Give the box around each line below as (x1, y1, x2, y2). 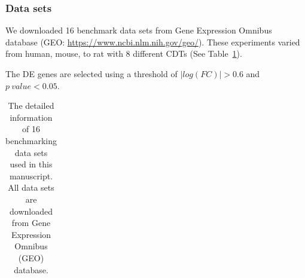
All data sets (8, 181, 54, 194)
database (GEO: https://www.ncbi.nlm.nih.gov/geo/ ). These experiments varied (5, 35, 300, 48)
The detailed (8, 99, 54, 112)
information (10, 111, 53, 123)
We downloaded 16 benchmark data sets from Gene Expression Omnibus (5, 24, 272, 36)
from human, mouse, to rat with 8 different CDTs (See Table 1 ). (5, 47, 242, 60)
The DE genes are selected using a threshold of (5, 68, 178, 80)
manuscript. (9, 169, 53, 182)
